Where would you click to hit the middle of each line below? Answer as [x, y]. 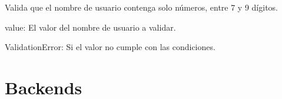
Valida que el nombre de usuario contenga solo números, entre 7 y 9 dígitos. [142, 7]
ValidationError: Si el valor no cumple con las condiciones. [110, 47]
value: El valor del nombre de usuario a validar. [90, 27]
